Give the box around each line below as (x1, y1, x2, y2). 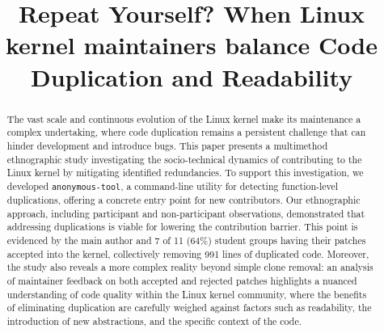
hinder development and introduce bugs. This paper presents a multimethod (6, 138, 328, 152)
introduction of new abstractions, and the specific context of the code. (6, 314, 302, 327)
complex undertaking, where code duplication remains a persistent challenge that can (6, 125, 366, 139)
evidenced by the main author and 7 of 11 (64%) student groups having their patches (6, 233, 366, 247)
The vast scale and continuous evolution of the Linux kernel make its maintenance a (6, 112, 361, 125)
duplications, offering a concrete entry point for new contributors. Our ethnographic (6, 192, 361, 206)
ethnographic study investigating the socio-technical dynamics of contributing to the (6, 152, 362, 166)
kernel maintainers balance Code (5, 28, 378, 61)
